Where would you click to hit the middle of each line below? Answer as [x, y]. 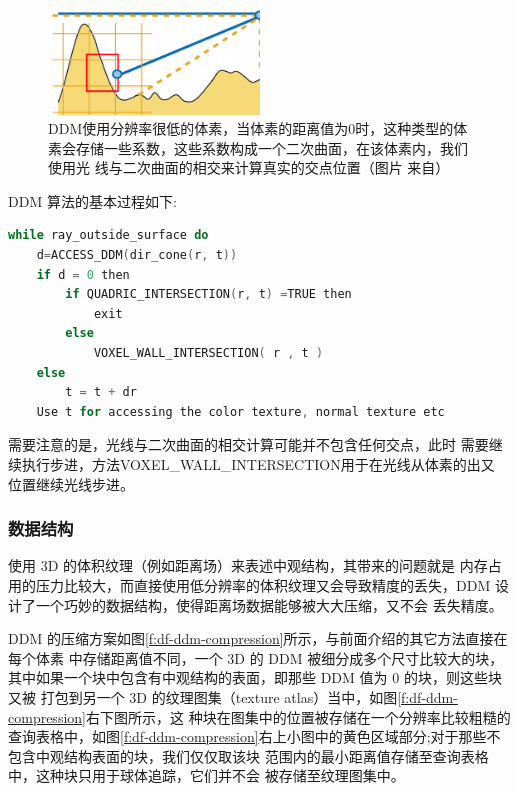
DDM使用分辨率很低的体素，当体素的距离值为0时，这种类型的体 [258, 128]
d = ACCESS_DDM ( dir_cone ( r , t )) [137, 255]
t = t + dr [101, 392]
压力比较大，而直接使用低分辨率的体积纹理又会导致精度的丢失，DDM [263, 585]
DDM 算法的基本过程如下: [92, 200]
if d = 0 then [83, 274]
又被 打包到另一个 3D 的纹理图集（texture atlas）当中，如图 [203, 696]
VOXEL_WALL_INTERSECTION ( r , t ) [208, 353]
